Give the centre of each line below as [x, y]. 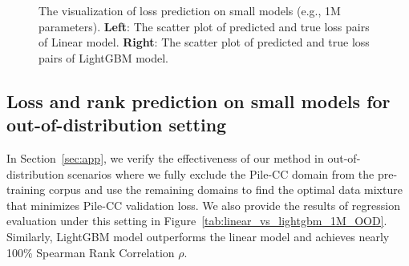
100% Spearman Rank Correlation [91, 252]
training [26, 189]
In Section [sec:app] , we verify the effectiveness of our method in [165, 157]
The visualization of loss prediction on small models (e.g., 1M [190, 10]
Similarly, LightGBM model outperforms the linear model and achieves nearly [198, 236]
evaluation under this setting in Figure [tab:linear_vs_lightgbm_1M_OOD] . [197, 221]
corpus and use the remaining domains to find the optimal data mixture [225, 189]
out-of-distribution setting [117, 125]
